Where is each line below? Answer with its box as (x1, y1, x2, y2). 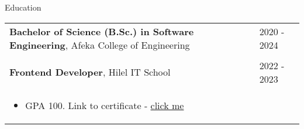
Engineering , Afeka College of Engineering (9, 38, 190, 52)
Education (5, 1, 42, 13)
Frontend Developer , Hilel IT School (9, 65, 171, 79)
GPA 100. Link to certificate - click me (25, 98, 184, 112)
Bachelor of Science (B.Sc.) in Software (9, 24, 194, 38)
